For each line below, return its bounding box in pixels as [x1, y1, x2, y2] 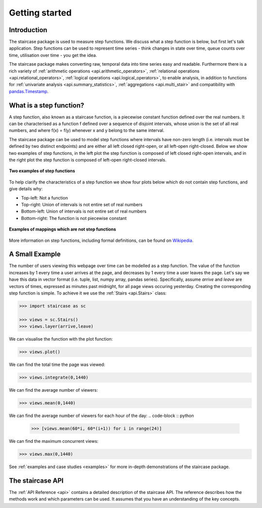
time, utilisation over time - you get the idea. [9, 52, 97, 58]
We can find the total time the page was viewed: [9, 362, 105, 367]
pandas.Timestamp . [9, 88, 49, 94]
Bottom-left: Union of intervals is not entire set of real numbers [21, 208, 147, 214]
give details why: [9, 186, 43, 192]
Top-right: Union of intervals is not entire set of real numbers [21, 202, 143, 207]
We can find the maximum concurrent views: [9, 438, 99, 444]
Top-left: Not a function [21, 195, 68, 200]
